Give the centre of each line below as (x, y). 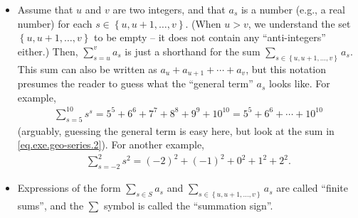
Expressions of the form (69, 188)
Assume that (45, 9)
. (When (203, 23)
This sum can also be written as (87, 69)
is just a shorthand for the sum (193, 51)
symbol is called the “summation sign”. (188, 205)
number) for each (55, 23)
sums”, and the (51, 205)
